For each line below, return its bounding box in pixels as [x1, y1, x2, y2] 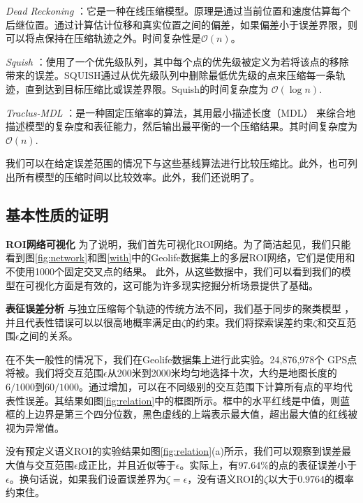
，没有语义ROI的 [187, 471, 265, 486]
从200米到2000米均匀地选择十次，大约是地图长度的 [107, 365, 337, 380]
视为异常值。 [6, 420, 64, 435]
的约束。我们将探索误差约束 [186, 314, 313, 329]
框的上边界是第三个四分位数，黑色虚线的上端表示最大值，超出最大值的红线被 [6, 407, 357, 421]
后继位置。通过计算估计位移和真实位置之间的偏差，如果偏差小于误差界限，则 [6, 17, 357, 31]
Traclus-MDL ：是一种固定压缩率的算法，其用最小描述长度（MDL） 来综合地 [6, 105, 356, 119]
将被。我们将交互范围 [6, 365, 103, 380]
